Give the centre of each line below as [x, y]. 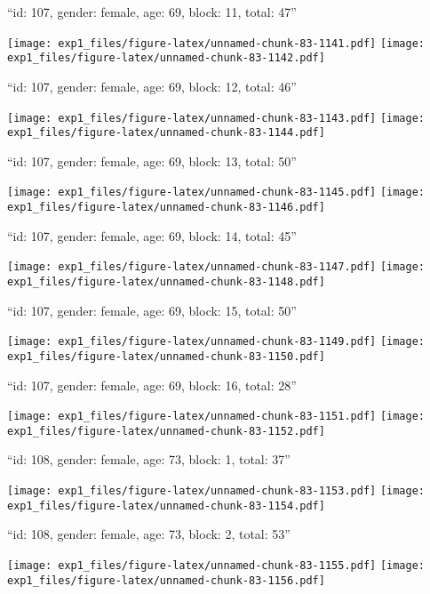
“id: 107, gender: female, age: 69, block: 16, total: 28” [152, 385]
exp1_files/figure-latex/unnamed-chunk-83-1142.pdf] [166, 58]
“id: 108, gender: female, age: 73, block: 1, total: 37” [149, 459]
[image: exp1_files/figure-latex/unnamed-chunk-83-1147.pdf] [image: [216, 267]
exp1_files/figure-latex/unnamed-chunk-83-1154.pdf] [166, 506]
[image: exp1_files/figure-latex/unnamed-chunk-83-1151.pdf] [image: [216, 417]
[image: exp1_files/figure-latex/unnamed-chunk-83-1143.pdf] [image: [216, 118]
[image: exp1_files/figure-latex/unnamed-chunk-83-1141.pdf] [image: [216, 43]
